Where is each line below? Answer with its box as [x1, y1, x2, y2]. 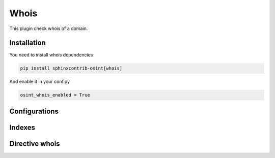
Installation [9, 39, 46, 47]
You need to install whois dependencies [9, 52, 93, 58]
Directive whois [9, 139, 61, 148]
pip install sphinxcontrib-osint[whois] [20, 66, 122, 71]
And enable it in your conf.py [9, 79, 70, 85]
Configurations [9, 107, 59, 115]
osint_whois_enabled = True [20, 92, 90, 98]
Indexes [9, 123, 36, 132]
